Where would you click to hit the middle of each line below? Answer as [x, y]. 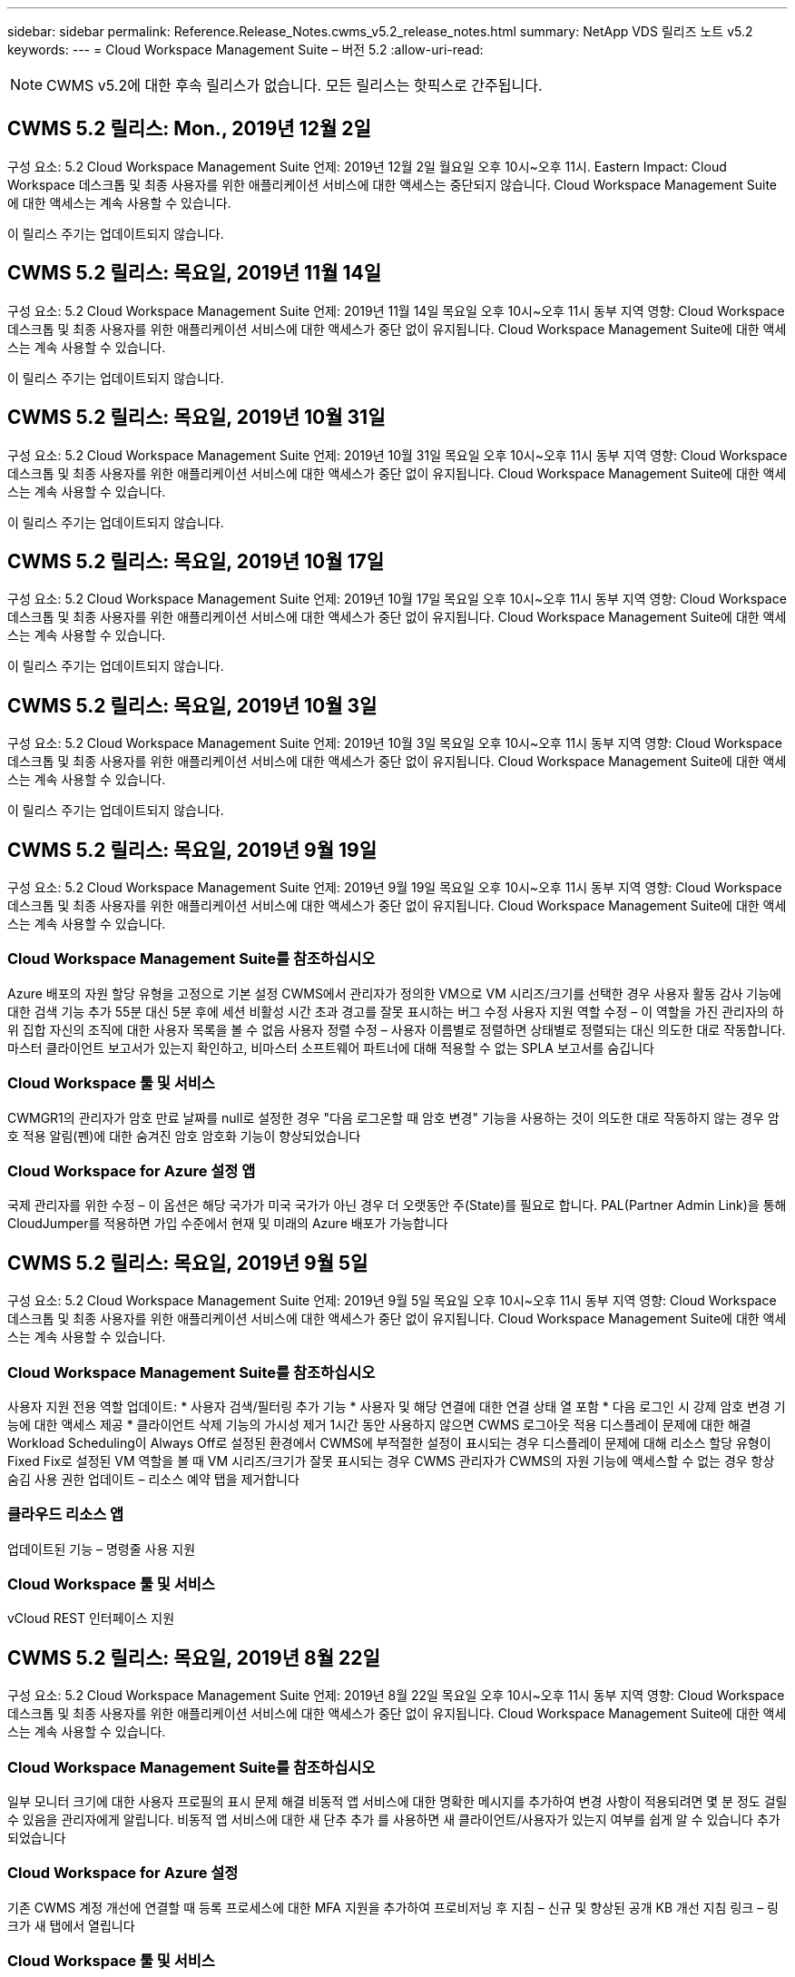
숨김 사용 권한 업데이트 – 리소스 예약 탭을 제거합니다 [153, 1479]
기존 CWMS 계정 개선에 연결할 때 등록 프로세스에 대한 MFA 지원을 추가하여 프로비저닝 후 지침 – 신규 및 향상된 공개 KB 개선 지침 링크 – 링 [393, 1907]
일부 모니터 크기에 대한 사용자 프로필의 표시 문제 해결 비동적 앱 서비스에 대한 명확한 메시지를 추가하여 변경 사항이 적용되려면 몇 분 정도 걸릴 [397, 1801]
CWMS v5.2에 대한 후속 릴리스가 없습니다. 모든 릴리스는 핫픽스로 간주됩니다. [294, 85]
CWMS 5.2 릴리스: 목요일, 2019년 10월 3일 [192, 705]
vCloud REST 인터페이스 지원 [91, 1618]
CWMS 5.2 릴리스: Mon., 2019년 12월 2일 [189, 129]
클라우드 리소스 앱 [66, 1515]
